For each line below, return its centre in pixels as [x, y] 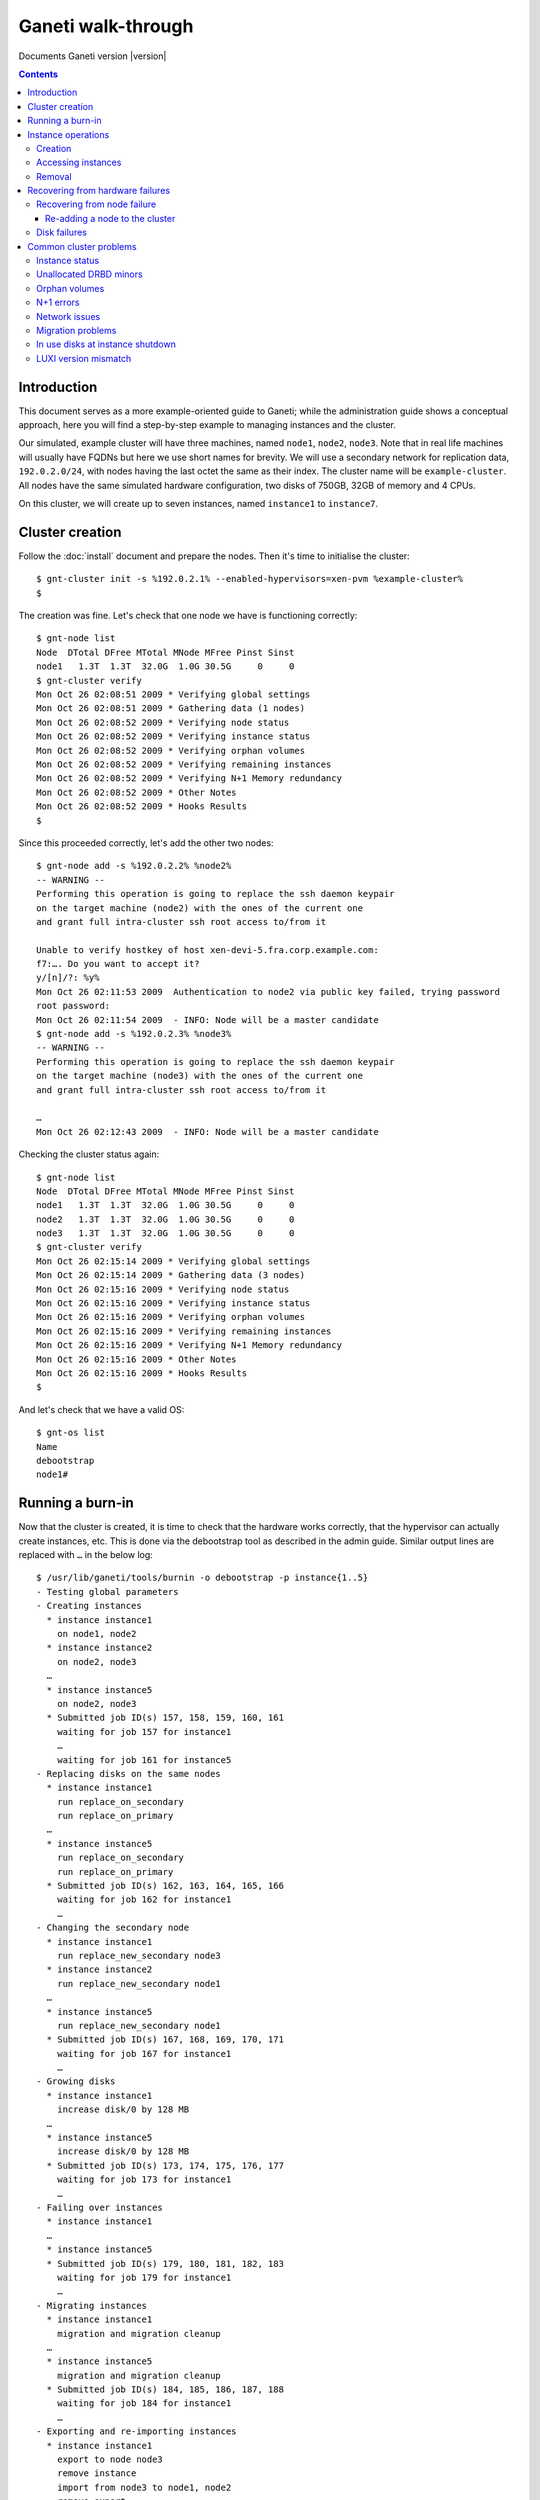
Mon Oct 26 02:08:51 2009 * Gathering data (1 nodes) [170, 708]
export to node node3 [110, 2459]
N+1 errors [58, 302]
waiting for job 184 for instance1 [144, 2403]
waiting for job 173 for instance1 [144, 2179]
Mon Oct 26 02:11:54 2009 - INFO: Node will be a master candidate [207, 1019]
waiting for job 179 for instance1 [144, 2277]
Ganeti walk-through [106, 26]
